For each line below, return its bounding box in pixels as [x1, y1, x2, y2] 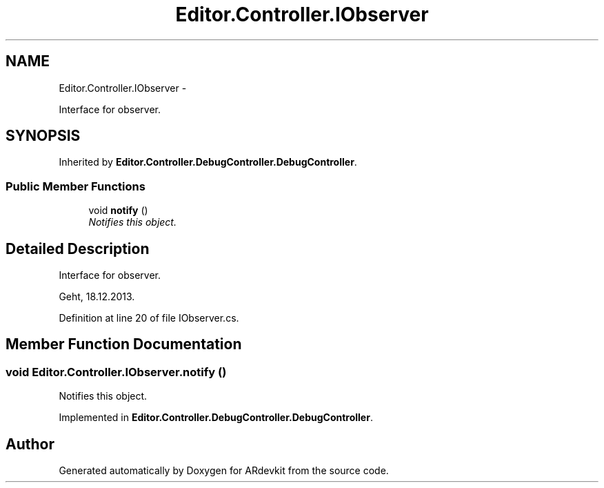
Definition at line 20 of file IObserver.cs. [59, 312, 239, 324]
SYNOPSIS [6, 127, 81, 145]
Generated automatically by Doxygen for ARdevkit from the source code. [59, 465, 389, 477]
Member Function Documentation [6, 335, 242, 353]
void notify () [88, 204, 148, 217]
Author [6, 435, 54, 453]
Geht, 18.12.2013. [59, 291, 135, 303]
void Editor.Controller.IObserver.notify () [6, 364, 227, 379]
